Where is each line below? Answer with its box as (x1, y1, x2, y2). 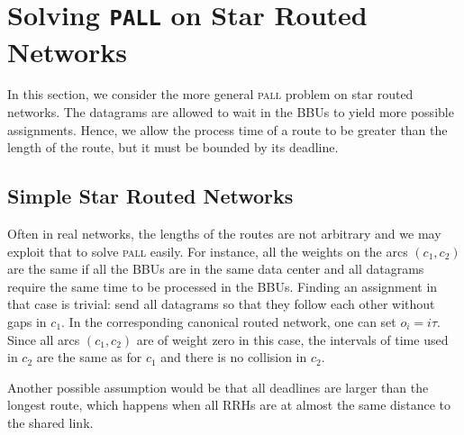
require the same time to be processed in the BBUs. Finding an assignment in (7, 276, 438, 295)
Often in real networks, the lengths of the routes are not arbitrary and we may (7, 224, 441, 243)
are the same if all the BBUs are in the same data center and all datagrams (7, 259, 424, 278)
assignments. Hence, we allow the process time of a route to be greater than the (7, 120, 448, 139)
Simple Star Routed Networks (7, 182, 294, 210)
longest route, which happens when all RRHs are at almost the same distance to (7, 395, 451, 414)
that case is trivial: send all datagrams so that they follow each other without (7, 295, 435, 313)
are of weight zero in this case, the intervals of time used (136, 330, 449, 349)
